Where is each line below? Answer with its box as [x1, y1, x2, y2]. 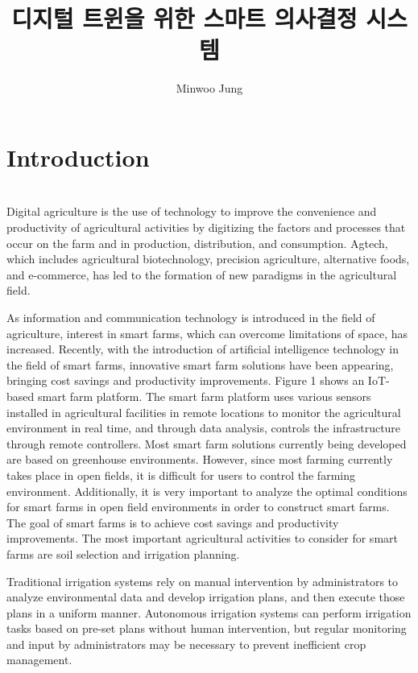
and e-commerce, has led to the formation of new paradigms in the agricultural [6, 266, 397, 283]
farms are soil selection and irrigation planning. [6, 545, 240, 562]
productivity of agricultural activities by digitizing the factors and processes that [6, 219, 406, 236]
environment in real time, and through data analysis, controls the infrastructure [6, 419, 401, 436]
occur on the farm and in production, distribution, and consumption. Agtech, [6, 234, 388, 251]
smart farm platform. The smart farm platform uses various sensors [37, 387, 371, 404]
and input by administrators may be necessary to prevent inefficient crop [6, 635, 366, 652]
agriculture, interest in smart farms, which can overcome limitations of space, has [6, 324, 408, 341]
